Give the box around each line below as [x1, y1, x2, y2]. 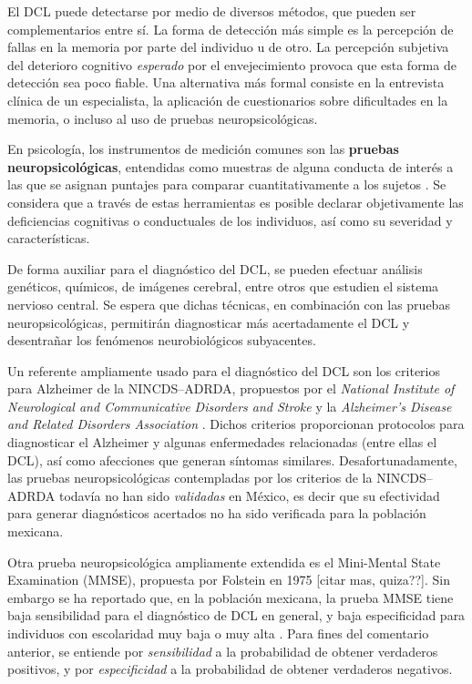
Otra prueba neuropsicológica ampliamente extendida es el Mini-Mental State [7, 552, 441, 571]
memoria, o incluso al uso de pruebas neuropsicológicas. [7, 108, 318, 128]
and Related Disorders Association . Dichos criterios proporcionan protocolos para [7, 414, 465, 434]
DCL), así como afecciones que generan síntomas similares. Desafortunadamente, [7, 450, 457, 469]
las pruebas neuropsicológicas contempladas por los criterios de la [7, 468, 373, 487]
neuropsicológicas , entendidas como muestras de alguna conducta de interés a [7, 157, 454, 176]
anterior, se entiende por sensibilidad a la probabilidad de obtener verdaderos [7, 641, 438, 660]
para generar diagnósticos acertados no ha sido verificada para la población [7, 504, 426, 523]
